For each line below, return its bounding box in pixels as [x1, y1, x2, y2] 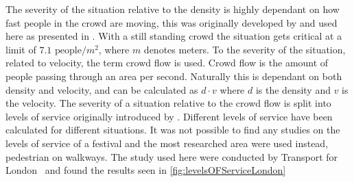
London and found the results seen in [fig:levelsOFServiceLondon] [5, 163, 286, 177]
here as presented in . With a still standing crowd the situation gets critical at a [5, 29, 342, 43]
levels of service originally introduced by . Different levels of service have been [5, 109, 333, 123]
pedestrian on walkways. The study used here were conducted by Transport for [5, 149, 338, 164]
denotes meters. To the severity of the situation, [143, 42, 346, 56]
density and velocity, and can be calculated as [5, 82, 198, 96]
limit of [5, 42, 36, 56]
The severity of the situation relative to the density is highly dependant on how [5, 2, 340, 16]
